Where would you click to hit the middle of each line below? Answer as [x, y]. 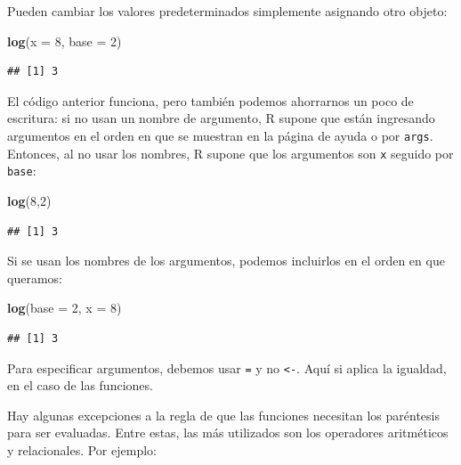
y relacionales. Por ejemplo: [82, 449]
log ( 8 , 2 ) [29, 200]
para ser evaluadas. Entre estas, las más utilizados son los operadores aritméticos [228, 432]
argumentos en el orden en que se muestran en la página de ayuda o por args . [220, 135]
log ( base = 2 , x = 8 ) [65, 308]
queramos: [35, 277]
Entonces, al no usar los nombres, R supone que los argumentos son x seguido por [230, 153]
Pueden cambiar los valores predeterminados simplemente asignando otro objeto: [227, 11]
